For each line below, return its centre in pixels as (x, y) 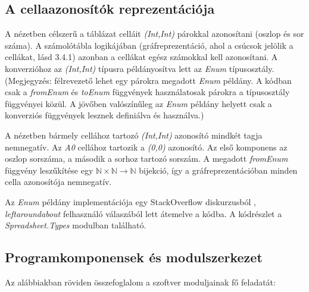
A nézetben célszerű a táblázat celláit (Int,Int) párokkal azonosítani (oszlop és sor (154, 34)
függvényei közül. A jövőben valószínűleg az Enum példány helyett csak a (138, 103)
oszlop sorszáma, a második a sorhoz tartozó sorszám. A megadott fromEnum (146, 158)
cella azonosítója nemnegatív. (58, 182)
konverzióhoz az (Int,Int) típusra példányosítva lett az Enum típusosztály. (140, 68)
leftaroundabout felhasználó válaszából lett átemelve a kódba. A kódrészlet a (143, 213)
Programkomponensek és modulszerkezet (134, 257)
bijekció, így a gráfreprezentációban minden (218, 170)
